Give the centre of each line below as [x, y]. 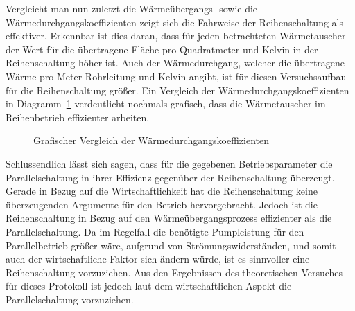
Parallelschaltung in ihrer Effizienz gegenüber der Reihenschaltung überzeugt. [170, 177]
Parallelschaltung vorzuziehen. [70, 299]
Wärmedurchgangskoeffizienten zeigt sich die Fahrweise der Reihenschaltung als [175, 22]
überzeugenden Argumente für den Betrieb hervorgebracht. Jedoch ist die [162, 204]
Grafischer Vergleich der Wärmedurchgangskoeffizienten [151, 140]
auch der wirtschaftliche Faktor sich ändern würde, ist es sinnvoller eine [158, 259]
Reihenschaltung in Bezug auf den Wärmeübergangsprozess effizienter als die [169, 218]
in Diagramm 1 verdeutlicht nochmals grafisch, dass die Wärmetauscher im [166, 104]
